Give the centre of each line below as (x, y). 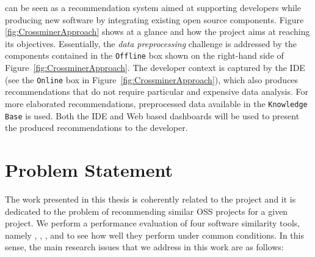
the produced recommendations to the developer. (96, 128)
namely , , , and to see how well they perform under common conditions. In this (154, 235)
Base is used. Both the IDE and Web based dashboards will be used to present (152, 115)
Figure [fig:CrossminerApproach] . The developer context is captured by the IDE (155, 68)
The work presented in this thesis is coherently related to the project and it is (150, 199)
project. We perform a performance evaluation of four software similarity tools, (153, 223)
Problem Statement (89, 169)
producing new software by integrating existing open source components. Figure (154, 19)
